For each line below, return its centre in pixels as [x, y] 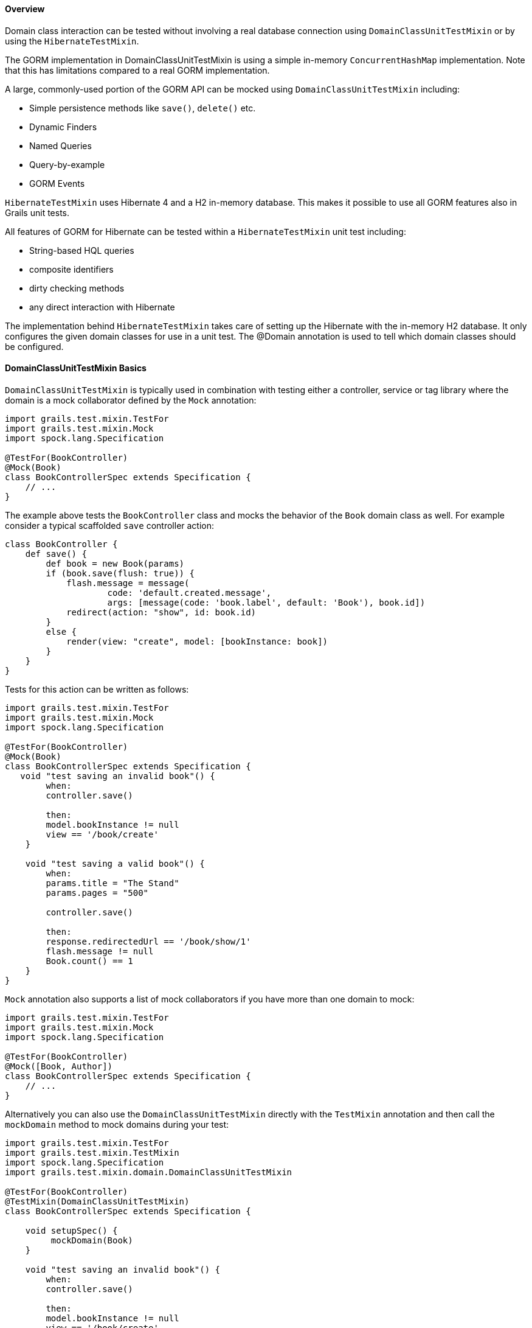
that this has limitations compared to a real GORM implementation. [137, 70]
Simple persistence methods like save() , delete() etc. [143, 108]
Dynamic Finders [63, 127]
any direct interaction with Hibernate [102, 307]
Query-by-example [67, 164]
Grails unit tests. [37, 212]
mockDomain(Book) [92, 1240]
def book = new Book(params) [115, 563]
